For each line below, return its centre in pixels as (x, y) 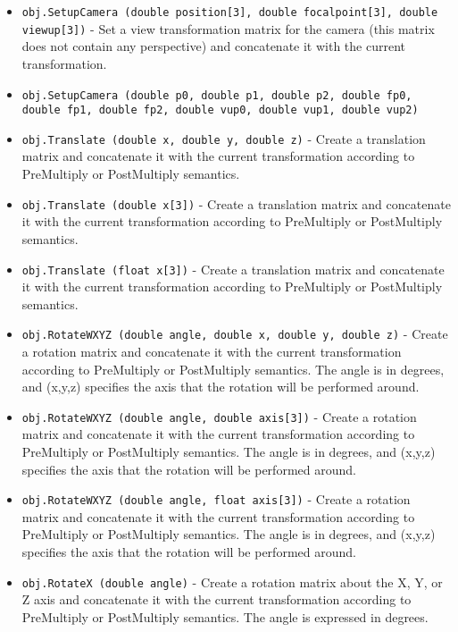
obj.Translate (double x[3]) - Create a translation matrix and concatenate (236, 203)
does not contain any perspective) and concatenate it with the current (214, 46)
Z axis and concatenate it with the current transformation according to (217, 599)
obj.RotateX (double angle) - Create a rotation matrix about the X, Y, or (232, 581)
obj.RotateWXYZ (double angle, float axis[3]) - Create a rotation (216, 499)
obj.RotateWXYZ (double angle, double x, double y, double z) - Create (235, 334)
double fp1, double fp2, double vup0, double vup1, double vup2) (220, 110)
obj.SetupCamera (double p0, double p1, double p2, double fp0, (217, 95)
